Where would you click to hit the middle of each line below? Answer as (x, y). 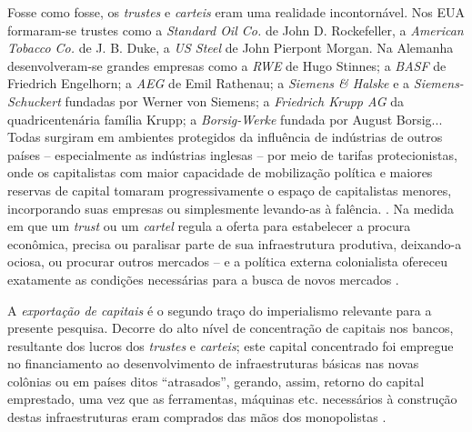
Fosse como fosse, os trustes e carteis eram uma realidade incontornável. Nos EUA (236, 12)
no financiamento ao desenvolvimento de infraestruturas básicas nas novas (213, 363)
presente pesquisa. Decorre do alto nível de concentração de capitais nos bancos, (231, 328)
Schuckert (34, 100)
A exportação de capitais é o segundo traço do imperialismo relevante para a (220, 310)
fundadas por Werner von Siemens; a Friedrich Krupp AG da (235, 100)
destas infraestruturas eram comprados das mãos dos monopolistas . (197, 417)
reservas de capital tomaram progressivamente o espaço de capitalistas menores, (230, 190)
